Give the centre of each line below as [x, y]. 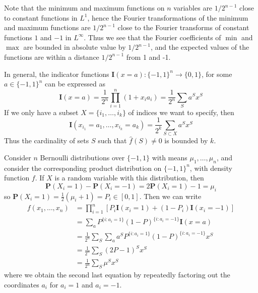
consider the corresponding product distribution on [83, 168]
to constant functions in [41, 17]
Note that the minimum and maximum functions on [84, 8]
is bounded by [186, 140]
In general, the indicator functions [57, 74]
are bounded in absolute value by [75, 47]
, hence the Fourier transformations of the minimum [168, 17]
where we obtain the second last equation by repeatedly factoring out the [117, 275]
